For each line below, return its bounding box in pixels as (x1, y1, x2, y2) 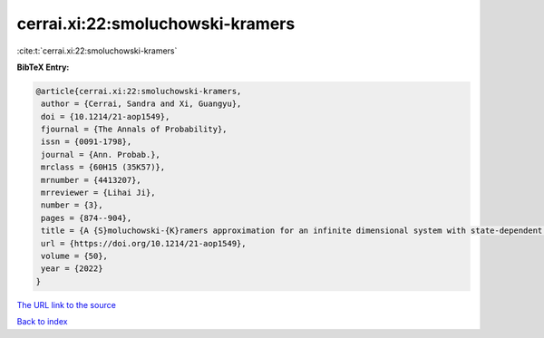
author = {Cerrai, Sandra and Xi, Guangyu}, (41, 99, 242, 109)
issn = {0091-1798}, (41, 137, 132, 147)
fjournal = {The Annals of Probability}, (41, 124, 228, 135)
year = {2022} (41, 264, 103, 274)
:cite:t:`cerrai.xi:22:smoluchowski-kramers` (16, 45, 178, 56)
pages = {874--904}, (41, 213, 132, 223)
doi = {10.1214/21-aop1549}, (41, 111, 170, 121)
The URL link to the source (16, 299, 117, 310)
